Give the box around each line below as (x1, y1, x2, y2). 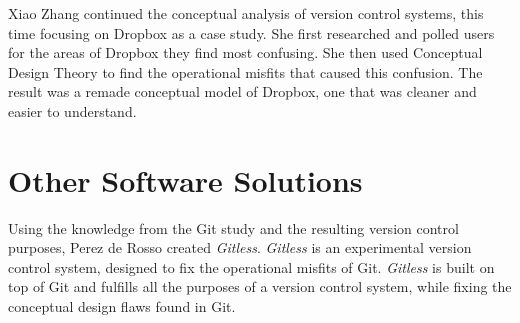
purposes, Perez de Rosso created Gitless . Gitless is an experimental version (8, 237, 472, 258)
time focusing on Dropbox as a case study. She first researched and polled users (8, 22, 495, 43)
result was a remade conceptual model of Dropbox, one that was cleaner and (8, 81, 477, 102)
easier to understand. (8, 100, 137, 121)
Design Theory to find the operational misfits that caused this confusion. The (8, 61, 483, 82)
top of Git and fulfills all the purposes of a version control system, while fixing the (8, 276, 512, 297)
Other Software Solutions (8, 159, 363, 200)
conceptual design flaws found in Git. (8, 296, 236, 317)
